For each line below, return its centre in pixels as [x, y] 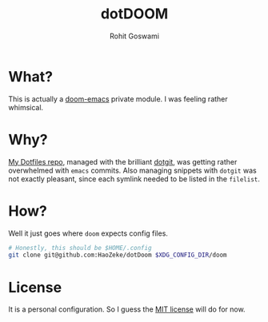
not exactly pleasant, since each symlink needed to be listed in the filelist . [134, 179]
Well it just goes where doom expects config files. [88, 233]
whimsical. [26, 107]
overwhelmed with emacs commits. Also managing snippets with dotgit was [133, 170]
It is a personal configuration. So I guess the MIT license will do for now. [127, 309]
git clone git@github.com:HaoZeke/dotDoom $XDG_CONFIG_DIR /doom [118, 255]
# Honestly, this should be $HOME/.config [80, 248]
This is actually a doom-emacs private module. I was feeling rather [118, 99]
